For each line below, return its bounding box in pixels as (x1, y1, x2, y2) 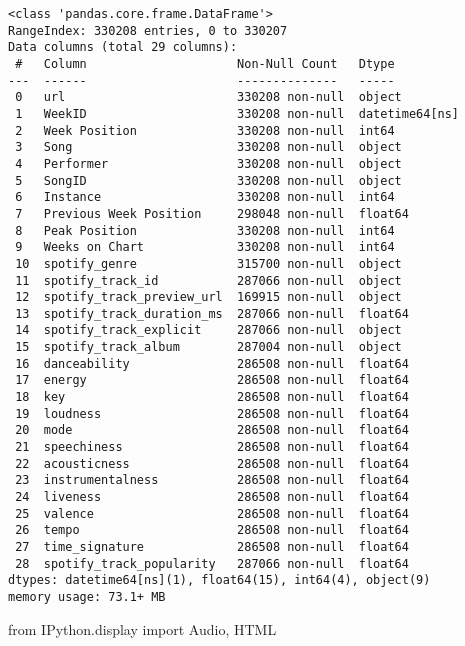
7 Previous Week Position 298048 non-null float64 (15, 206, 409, 221)
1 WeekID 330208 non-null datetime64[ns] (15, 106, 460, 121)
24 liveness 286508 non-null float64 (15, 490, 409, 505)
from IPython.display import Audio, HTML (8, 618, 277, 639)
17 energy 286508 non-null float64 (15, 373, 409, 388)
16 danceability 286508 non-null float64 (15, 356, 409, 371)
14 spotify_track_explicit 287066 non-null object (15, 323, 402, 338)
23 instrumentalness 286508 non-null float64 (15, 473, 409, 488)
